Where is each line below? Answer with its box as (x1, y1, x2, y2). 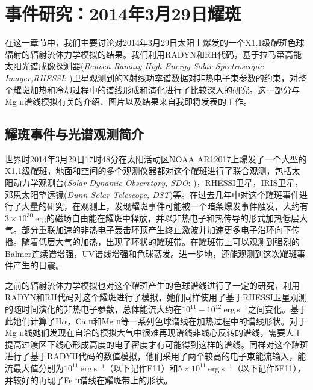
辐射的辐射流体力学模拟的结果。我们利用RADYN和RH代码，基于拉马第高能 (5, 48, 302, 60)
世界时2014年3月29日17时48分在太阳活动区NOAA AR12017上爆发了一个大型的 (5, 152, 307, 165)
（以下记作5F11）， (232, 361, 306, 374)
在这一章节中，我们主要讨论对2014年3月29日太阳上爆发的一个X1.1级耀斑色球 (5, 36, 305, 49)
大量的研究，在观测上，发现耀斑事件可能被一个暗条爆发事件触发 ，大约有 (21, 200, 308, 212)
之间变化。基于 (248, 303, 308, 315)
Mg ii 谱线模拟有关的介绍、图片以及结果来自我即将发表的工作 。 (5, 95, 252, 108)
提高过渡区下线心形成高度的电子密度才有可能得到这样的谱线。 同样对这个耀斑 (5, 338, 308, 350)
